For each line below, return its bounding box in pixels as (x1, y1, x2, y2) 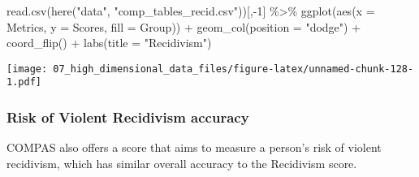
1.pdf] (6, 76, 41, 88)
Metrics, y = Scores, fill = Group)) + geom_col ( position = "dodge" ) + (6, 18, 361, 35)
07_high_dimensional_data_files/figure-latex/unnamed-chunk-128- (53, 63, 414, 75)
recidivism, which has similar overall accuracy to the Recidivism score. (6, 154, 357, 171)
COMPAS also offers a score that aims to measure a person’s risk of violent (6, 139, 382, 156)
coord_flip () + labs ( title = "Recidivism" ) (6, 34, 212, 51)
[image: (6, 63, 48, 75)
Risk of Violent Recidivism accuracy (6, 107, 249, 127)
